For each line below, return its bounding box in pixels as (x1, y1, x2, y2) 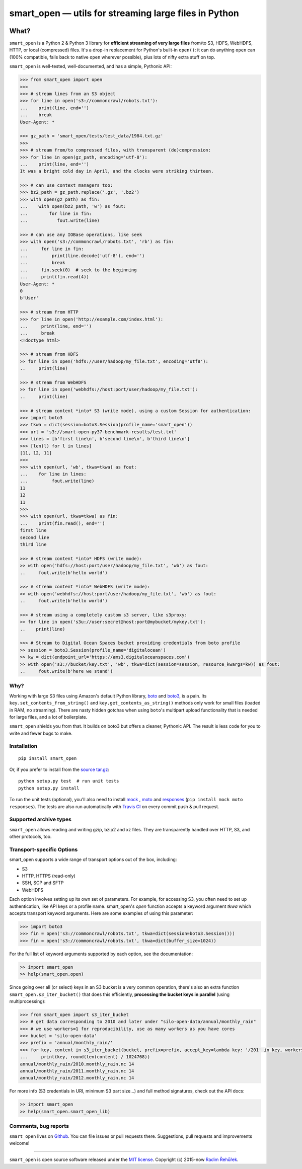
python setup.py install (18, 785, 80, 791)
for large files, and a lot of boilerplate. (9, 714, 88, 720)
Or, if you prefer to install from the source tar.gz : (9, 766, 110, 772)
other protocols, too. (9, 833, 52, 840)
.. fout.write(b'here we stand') (20, 668, 113, 674)
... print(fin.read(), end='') (20, 520, 105, 526)
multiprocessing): (9, 998, 46, 1004)
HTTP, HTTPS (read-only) (22, 873, 75, 879)
